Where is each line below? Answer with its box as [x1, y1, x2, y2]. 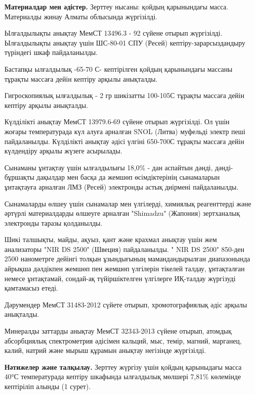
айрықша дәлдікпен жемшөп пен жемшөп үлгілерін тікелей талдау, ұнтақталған [4, 263, 245, 274]
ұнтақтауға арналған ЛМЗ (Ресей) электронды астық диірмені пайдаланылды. [4, 181, 239, 192]
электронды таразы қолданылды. [4, 217, 103, 228]
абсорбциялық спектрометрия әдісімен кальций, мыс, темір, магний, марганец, [4, 335, 242, 346]
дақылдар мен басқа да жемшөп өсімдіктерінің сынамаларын [37, 172, 220, 182]
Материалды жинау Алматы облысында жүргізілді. [4, 11, 158, 21]
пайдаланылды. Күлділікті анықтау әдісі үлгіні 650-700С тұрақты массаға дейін [4, 136, 244, 146]
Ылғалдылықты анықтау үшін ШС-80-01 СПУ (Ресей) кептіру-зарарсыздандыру [4, 37, 246, 48]
